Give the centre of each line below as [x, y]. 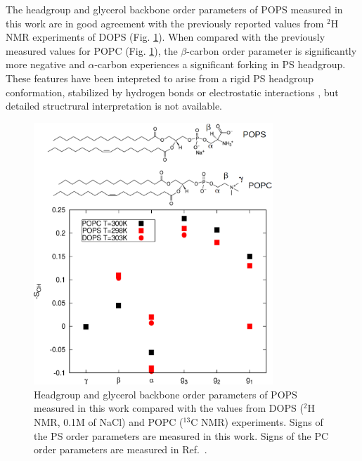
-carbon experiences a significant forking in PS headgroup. [220, 64]
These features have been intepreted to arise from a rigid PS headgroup [160, 78]
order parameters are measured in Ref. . [121, 449]
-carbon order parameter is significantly [272, 50]
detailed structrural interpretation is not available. [114, 106]
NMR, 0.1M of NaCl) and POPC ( [109, 422]
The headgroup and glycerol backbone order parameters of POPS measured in [174, 9]
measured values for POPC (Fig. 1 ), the [92, 50]
